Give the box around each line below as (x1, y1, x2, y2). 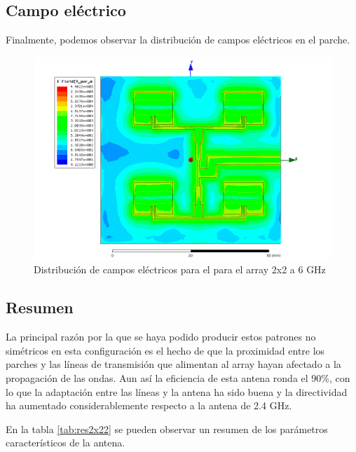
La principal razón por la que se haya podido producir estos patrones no (6, 329, 316, 344)
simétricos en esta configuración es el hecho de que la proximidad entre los (6, 343, 325, 357)
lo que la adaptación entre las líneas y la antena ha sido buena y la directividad (6, 384, 348, 399)
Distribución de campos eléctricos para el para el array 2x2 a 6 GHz (34, 262, 326, 277)
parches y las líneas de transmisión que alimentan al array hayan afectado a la (6, 357, 341, 371)
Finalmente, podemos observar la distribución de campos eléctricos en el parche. (6, 32, 350, 47)
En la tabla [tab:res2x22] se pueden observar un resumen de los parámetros (6, 421, 328, 436)
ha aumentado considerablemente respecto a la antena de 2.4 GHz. (6, 398, 292, 413)
